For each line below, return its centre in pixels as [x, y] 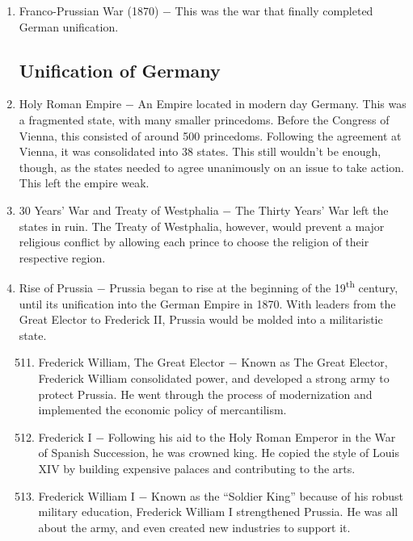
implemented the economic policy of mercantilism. [162, 410]
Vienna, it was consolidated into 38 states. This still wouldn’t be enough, [200, 151]
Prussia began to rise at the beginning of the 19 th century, [254, 286]
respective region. [62, 257]
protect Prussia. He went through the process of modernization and [205, 394]
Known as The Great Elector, [314, 362]
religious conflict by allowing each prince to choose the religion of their [194, 242]
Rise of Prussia [56, 287]
